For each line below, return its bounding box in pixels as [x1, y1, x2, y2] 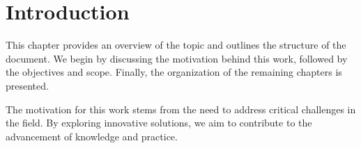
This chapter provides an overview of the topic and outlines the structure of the [6, 38, 346, 52]
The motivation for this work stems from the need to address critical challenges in [6, 101, 356, 116]
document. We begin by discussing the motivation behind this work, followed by [6, 51, 348, 65]
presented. [6, 78, 49, 92]
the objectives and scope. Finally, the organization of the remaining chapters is [6, 65, 342, 79]
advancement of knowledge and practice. [6, 129, 178, 143]
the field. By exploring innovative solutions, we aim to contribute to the [6, 115, 312, 130]
